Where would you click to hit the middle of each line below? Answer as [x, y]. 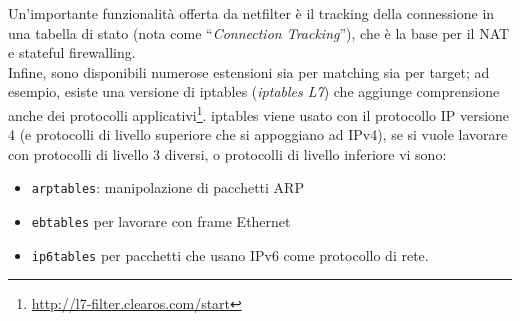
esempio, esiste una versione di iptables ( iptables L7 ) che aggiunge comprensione [254, 91]
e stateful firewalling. [72, 52]
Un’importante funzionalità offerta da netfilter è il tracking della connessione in [251, 13]
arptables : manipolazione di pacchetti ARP [167, 187]
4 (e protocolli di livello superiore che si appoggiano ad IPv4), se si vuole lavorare [258, 134]
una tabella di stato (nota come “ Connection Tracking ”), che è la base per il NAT [259, 32]
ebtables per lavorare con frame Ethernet [161, 221]
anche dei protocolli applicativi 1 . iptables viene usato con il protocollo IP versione [259, 113]
